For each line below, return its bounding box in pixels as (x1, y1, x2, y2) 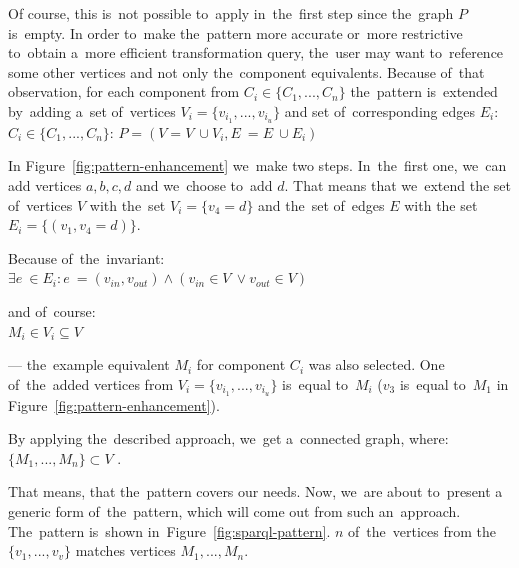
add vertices (8, 175, 82, 196)
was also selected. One (308, 354, 445, 375)
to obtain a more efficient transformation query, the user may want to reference (8, 42, 504, 63)
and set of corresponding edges (284, 100, 475, 121)
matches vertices (75, 540, 176, 561)
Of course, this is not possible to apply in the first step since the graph (8, 3, 454, 23)
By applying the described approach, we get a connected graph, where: (8, 428, 449, 449)
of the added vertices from (8, 373, 174, 394)
